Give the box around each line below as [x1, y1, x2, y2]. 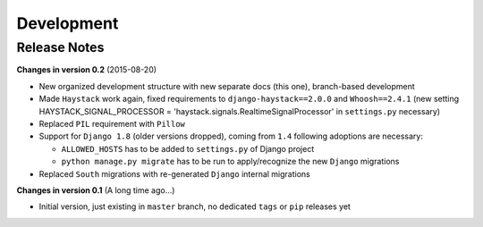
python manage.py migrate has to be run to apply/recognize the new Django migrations [61, 156, 400, 167]
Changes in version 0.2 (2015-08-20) [16, 64, 157, 75]
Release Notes [16, 39, 105, 55]
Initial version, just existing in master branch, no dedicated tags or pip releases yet [38, 201, 351, 212]
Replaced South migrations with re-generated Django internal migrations [38, 168, 310, 179]
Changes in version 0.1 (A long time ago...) [16, 184, 175, 196]
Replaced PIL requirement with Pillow [38, 118, 185, 129]
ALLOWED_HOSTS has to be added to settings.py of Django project [61, 143, 315, 154]
